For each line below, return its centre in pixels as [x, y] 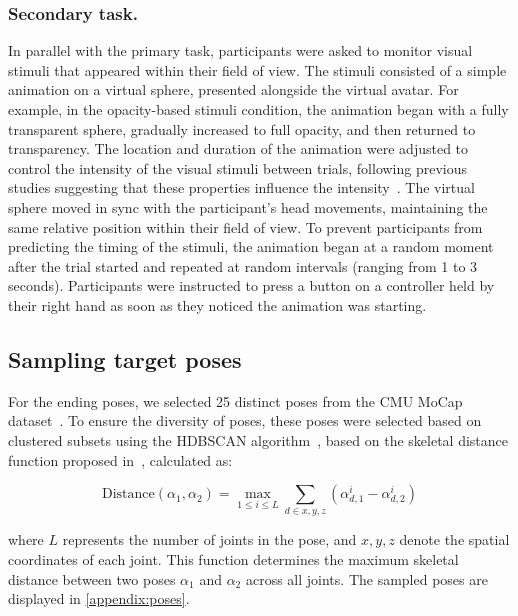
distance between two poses [92, 578]
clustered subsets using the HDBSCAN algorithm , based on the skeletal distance [258, 439]
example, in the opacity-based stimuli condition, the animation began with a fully [258, 109]
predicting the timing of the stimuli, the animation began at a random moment [251, 246]
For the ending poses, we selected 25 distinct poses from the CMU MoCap [235, 400]
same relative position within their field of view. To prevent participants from [245, 226]
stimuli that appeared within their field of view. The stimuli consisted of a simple [257, 69]
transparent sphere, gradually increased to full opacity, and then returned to [242, 128]
